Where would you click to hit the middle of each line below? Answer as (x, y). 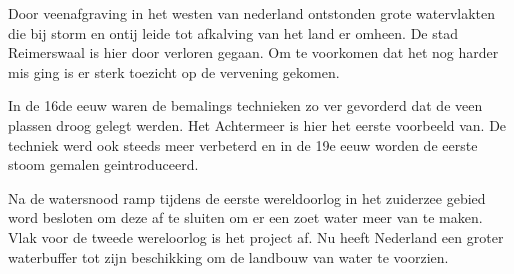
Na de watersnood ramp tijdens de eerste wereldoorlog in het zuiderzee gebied (247, 197)
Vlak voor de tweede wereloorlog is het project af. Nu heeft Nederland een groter (256, 236)
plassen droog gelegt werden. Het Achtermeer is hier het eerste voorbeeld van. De (257, 124)
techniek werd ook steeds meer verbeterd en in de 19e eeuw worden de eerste (243, 144)
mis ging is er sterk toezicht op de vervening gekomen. (174, 71)
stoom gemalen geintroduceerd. (103, 164)
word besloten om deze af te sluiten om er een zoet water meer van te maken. (245, 217)
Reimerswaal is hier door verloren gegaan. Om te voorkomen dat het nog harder (253, 52)
